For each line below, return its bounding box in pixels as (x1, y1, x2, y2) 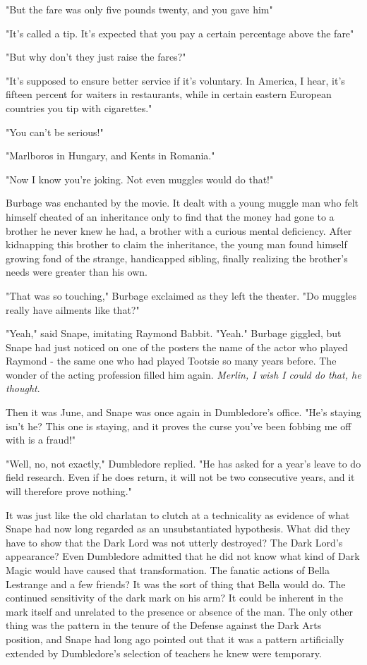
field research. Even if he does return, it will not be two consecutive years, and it (6, 470, 355, 484)
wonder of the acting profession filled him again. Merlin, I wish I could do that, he (6, 367, 361, 382)
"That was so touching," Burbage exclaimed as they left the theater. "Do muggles (6, 288, 357, 303)
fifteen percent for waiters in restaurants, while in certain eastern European (6, 87, 332, 102)
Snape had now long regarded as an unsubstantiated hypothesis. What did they (6, 521, 351, 536)
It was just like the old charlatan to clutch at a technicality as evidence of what (6, 507, 350, 522)
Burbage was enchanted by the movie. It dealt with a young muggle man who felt (6, 195, 359, 210)
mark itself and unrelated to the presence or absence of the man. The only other (6, 604, 353, 618)
